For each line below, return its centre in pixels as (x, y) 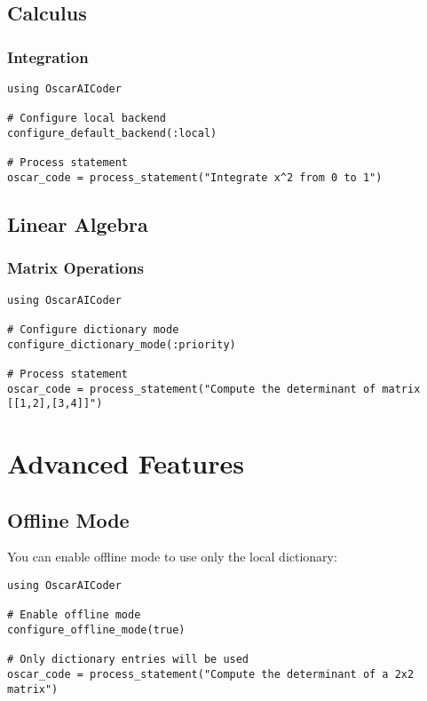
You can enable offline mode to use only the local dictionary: (172, 557)
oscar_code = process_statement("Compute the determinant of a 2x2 (211, 674)
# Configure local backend (87, 119)
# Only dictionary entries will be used (128, 660)
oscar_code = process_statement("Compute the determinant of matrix (214, 389)
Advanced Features (126, 463)
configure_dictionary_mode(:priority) (122, 344)
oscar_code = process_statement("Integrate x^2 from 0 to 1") (195, 177)
